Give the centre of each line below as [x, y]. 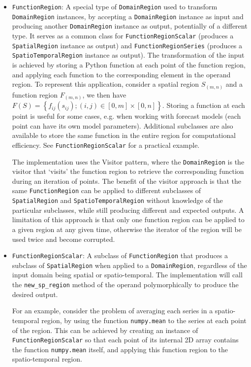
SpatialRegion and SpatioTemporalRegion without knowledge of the [117, 200]
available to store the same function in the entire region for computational [124, 135]
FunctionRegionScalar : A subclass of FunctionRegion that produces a [120, 255]
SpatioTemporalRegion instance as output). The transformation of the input [128, 55]
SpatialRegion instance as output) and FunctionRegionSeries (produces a [127, 45]
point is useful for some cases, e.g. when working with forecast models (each [126, 116]
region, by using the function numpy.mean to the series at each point [144, 320]
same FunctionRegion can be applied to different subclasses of [107, 190]
